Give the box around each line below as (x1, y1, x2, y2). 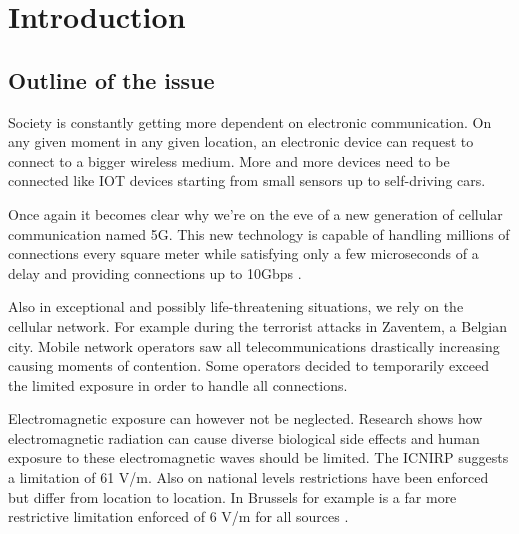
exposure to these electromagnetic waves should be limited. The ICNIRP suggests (8, 447, 509, 468)
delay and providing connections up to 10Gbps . (8, 262, 302, 283)
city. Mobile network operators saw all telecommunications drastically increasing (8, 335, 500, 356)
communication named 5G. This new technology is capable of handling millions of (8, 223, 510, 244)
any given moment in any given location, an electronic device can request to (8, 131, 474, 152)
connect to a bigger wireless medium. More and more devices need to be (8, 150, 450, 171)
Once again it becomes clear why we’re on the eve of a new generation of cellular (8, 203, 503, 224)
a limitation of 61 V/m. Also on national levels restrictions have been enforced (8, 467, 489, 488)
